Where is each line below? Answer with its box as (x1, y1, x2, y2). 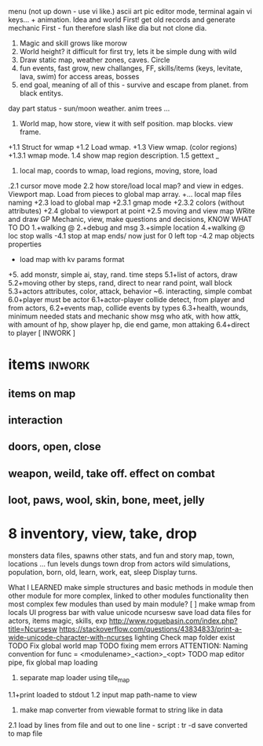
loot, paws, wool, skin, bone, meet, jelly (8, 493, 206, 507)
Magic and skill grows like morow (19, 38, 128, 48)
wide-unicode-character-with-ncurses (8, 633, 133, 642)
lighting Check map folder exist (134, 633, 236, 642)
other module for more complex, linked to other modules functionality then (8, 591, 249, 601)
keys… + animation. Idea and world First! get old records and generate (8, 15, 236, 24)
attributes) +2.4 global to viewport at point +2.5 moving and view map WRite (8, 206, 255, 215)
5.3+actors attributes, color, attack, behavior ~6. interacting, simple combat (8, 286, 253, 296)
